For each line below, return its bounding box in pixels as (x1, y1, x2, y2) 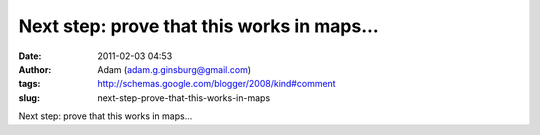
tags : (18, 78, 41, 90)
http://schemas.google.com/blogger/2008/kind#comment (97, 78, 336, 90)
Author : (18, 63, 52, 75)
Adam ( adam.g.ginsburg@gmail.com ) (97, 63, 252, 75)
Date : (18, 50, 42, 62)
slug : (18, 91, 40, 104)
